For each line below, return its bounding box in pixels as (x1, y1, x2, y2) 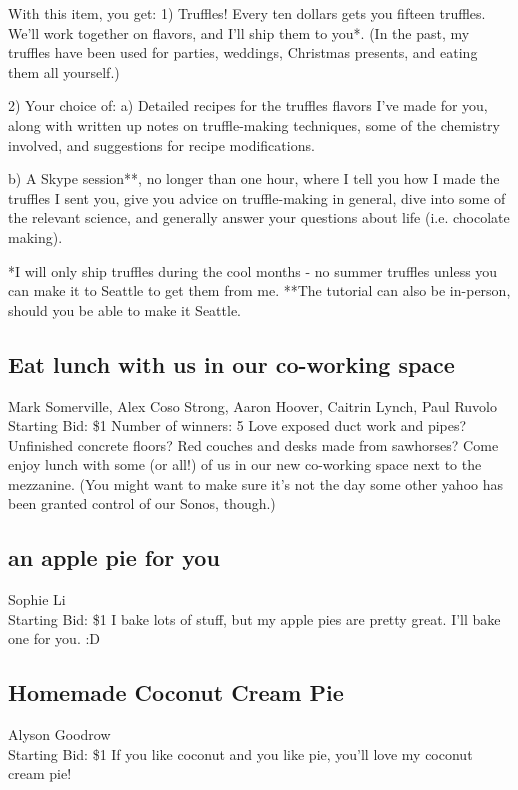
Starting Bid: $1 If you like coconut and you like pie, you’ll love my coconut (8, 743, 473, 764)
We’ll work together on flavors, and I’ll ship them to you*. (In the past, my (8, 22, 470, 43)
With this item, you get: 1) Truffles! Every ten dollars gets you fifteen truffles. (8, 3, 486, 23)
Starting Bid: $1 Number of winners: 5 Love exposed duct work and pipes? (8, 415, 467, 436)
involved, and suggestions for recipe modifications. (8, 134, 315, 155)
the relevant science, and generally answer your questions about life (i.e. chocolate (8, 207, 510, 228)
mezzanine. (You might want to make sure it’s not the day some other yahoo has (8, 473, 503, 494)
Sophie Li (8, 589, 66, 610)
